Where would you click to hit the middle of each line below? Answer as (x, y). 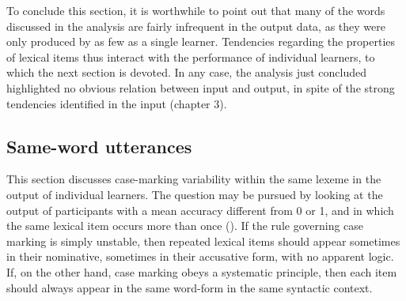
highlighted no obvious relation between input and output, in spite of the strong (201, 87)
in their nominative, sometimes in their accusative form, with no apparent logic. (200, 256)
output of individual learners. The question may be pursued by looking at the (195, 194)
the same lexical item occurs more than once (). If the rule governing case (185, 226)
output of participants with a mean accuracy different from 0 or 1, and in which (200, 210)
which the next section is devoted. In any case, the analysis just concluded (187, 72)
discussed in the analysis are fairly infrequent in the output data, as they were (196, 26)
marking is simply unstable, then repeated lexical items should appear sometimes (203, 241)
